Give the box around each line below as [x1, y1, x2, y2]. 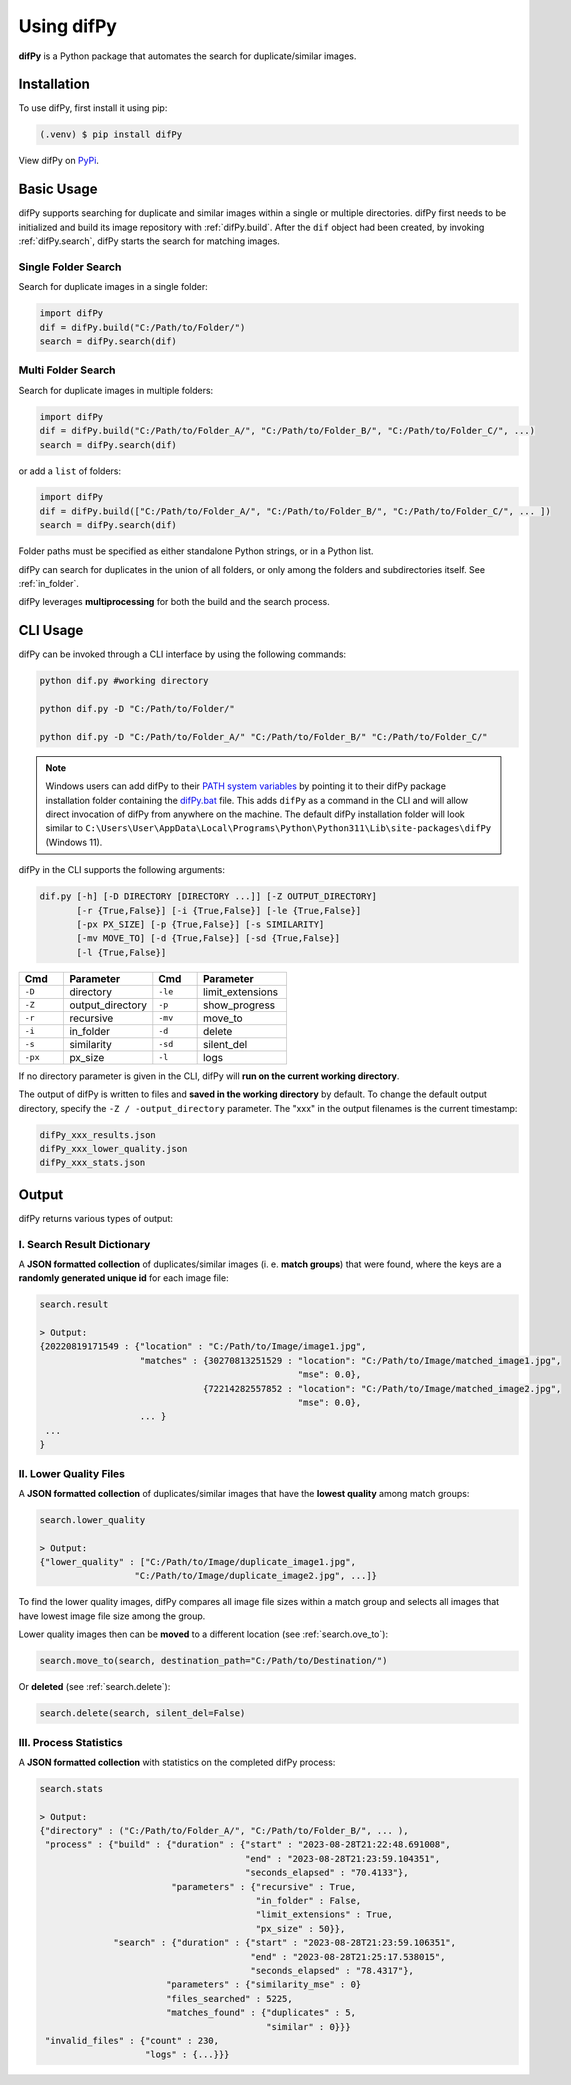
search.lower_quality [39, 1514, 146, 1525]
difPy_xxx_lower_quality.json [39, 1143, 188, 1154]
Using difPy [18, 15, 117, 37]
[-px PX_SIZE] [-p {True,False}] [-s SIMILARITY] [76, 918, 325, 930]
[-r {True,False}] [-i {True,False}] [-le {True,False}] [76, 905, 362, 916]
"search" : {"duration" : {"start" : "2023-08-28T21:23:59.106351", [113, 1937, 457, 1949]
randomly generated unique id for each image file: [18, 1272, 229, 1284]
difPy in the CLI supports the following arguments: [18, 864, 225, 876]
